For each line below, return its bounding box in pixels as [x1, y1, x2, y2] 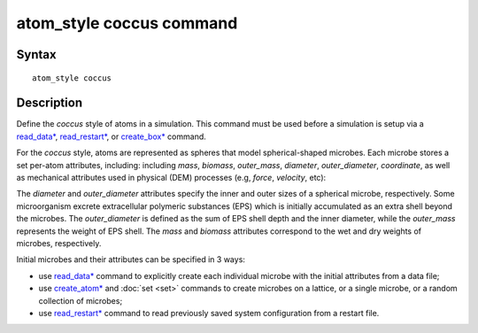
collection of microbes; [38, 295, 123, 306]
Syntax [16, 47, 57, 62]
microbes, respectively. [16, 237, 102, 248]
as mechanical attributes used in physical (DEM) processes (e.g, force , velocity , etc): [16, 173, 327, 183]
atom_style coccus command [16, 13, 238, 33]
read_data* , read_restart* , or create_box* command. [16, 131, 207, 142]
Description [16, 96, 83, 111]
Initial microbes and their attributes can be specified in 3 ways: [16, 254, 245, 265]
